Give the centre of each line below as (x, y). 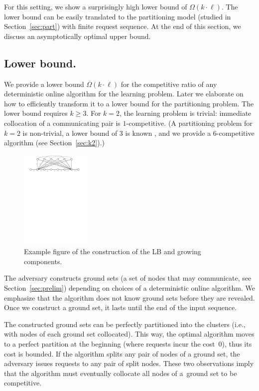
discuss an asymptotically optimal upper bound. (77, 36)
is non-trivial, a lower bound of (70, 133)
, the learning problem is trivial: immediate (186, 113)
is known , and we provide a (168, 133)
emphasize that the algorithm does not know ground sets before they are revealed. (129, 297)
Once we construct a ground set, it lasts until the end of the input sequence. (121, 307)
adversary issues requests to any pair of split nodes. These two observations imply (129, 363)
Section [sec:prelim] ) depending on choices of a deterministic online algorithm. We (129, 288)
